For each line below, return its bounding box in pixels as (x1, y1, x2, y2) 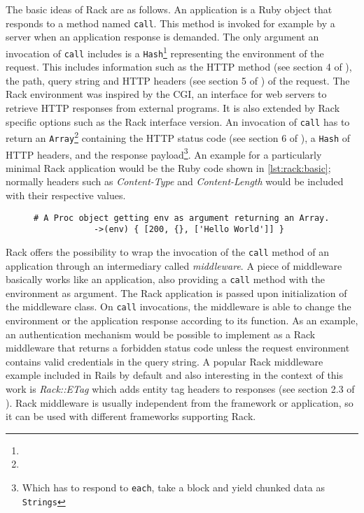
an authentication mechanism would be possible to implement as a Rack (6, 326, 316, 341)
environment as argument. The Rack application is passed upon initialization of (6, 285, 347, 300)
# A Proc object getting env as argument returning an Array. (34, 212, 330, 223)
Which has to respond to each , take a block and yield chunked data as (22, 479, 325, 494)
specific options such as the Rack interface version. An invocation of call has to (6, 114, 350, 129)
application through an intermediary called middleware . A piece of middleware (6, 258, 342, 273)
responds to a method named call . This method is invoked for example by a (6, 15, 335, 30)
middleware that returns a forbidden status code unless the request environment (6, 340, 350, 355)
